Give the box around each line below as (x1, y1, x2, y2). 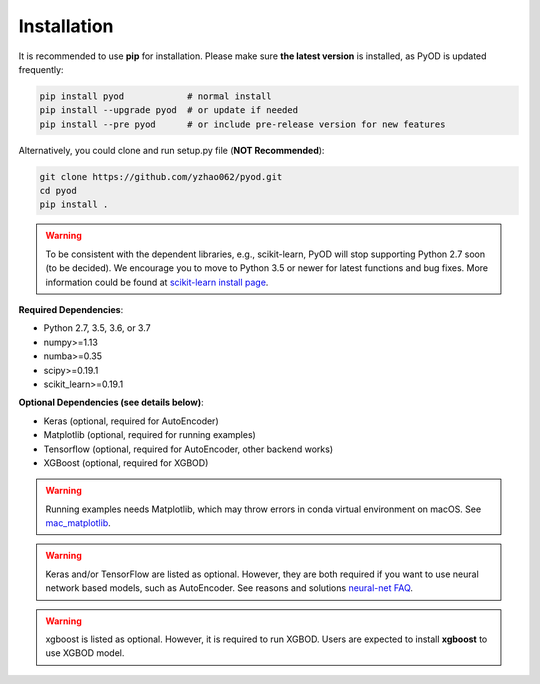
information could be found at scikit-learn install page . (45, 276, 269, 288)
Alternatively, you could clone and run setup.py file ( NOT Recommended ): (18, 144, 325, 156)
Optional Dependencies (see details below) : (18, 396, 204, 409)
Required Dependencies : (18, 304, 124, 315)
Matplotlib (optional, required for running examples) (43, 429, 257, 441)
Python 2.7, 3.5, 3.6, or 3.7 (43, 322, 151, 334)
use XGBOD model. (45, 647, 125, 659)
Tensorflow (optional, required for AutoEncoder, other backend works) (43, 443, 334, 455)
